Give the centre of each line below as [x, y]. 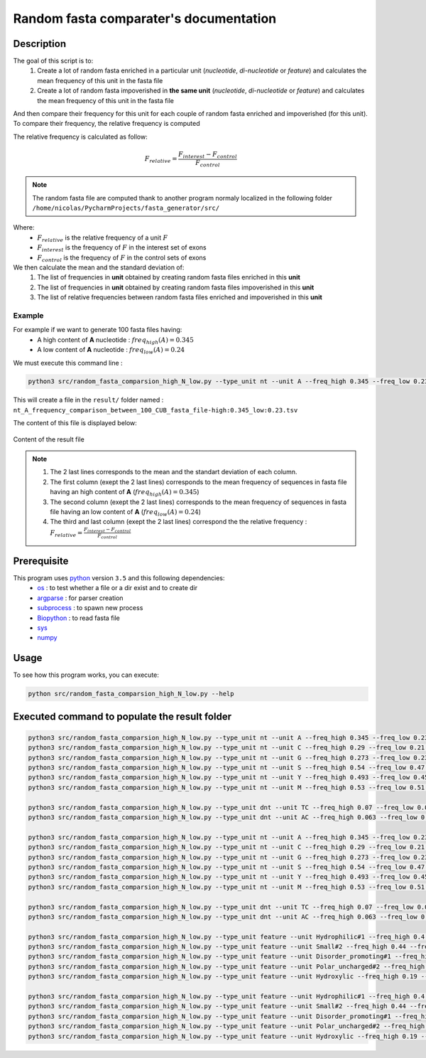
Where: [24, 228]
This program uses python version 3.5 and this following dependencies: [119, 578]
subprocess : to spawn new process [90, 608]
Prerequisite [41, 561]
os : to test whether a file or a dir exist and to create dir [118, 588]
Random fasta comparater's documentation [145, 18]
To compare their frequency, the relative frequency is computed [106, 124]
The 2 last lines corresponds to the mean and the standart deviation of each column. [174, 472]
